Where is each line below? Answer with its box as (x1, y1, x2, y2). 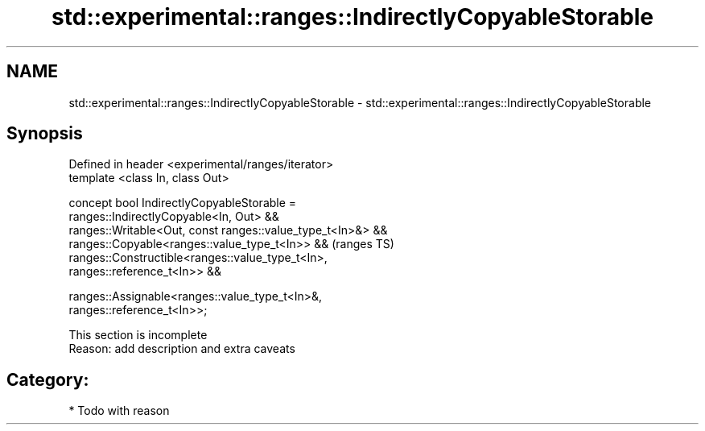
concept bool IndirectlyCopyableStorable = (68, 196, 297, 210)
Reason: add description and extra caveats (68, 342, 295, 356)
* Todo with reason (68, 404, 170, 418)
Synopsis (6, 123, 83, 144)
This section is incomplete (68, 328, 208, 342)
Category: (6, 369, 89, 390)
